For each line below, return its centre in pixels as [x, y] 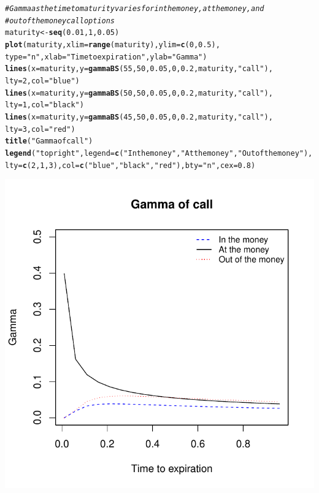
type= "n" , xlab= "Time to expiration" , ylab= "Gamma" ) [106, 57]
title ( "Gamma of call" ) [49, 141]
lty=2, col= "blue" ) [42, 81]
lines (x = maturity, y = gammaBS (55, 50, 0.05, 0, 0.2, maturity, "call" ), [139, 69]
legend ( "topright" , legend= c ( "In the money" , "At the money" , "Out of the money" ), [159, 153]
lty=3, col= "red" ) [40, 129]
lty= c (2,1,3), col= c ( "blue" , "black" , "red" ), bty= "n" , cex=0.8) [130, 165]
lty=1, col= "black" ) [44, 105]
